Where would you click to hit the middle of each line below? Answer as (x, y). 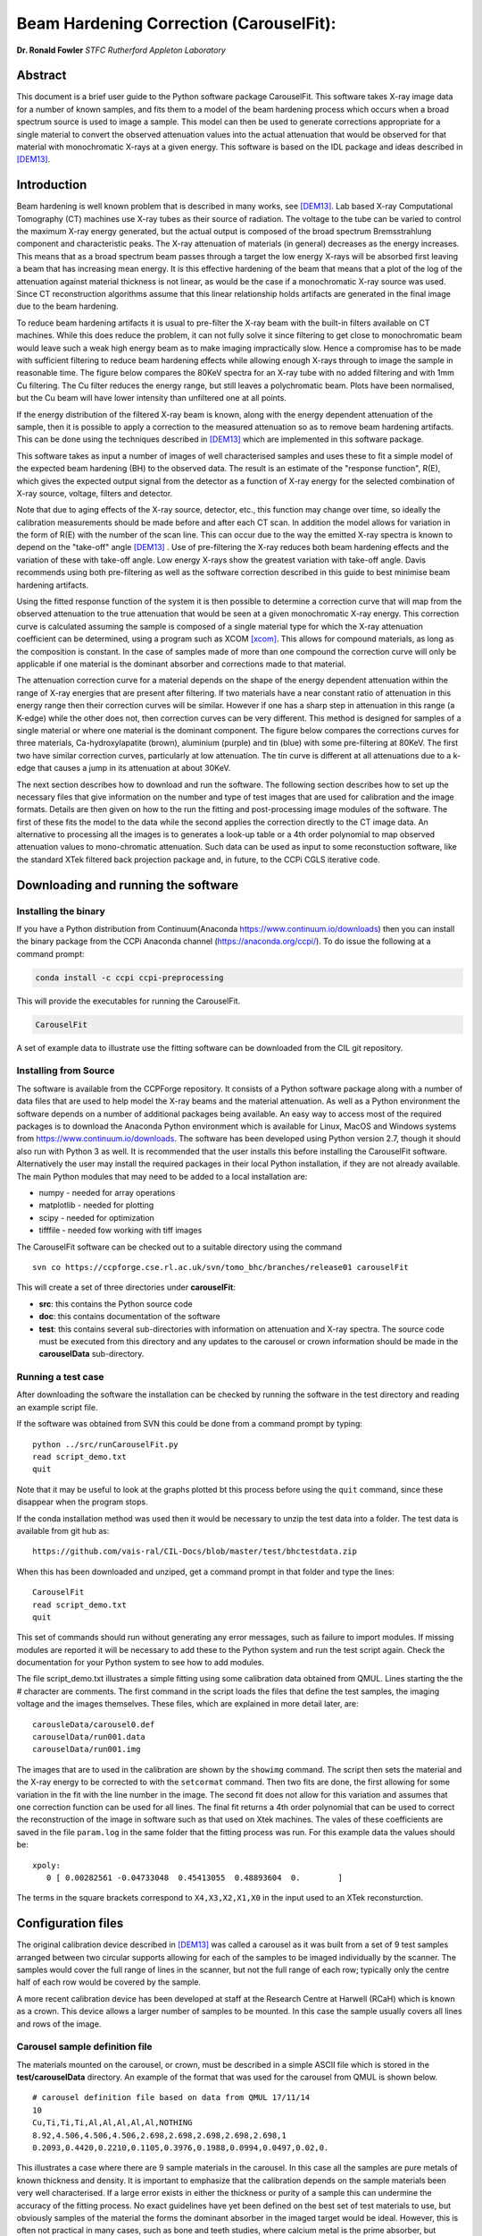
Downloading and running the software (128, 885)
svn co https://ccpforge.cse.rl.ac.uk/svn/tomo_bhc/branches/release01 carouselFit (221, 1267)
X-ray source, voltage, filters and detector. (95, 493)
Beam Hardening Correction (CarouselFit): (176, 23)
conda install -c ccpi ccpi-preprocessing (129, 978)
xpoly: (47, 1865)
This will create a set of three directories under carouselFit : (126, 1287)
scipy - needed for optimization (97, 1217)
